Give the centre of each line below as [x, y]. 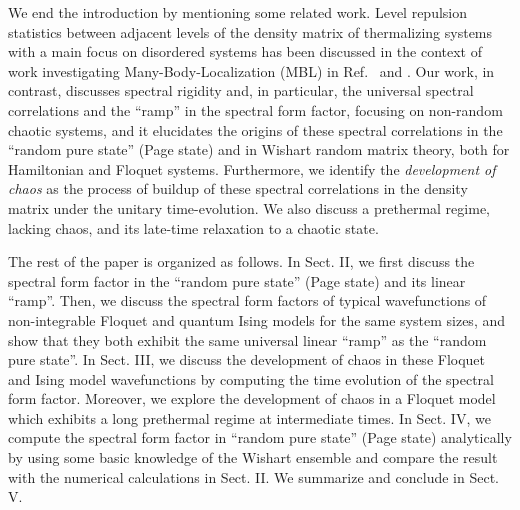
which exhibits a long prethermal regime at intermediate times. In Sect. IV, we [249, 417]
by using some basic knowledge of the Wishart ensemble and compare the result [253, 457]
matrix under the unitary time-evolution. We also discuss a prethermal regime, [249, 207]
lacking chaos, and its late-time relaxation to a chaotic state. [193, 227]
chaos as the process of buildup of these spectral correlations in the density [238, 188]
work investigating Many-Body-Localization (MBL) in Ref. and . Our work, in [251, 70]
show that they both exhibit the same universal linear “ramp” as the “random [247, 339]
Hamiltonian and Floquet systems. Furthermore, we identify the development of [252, 168]
